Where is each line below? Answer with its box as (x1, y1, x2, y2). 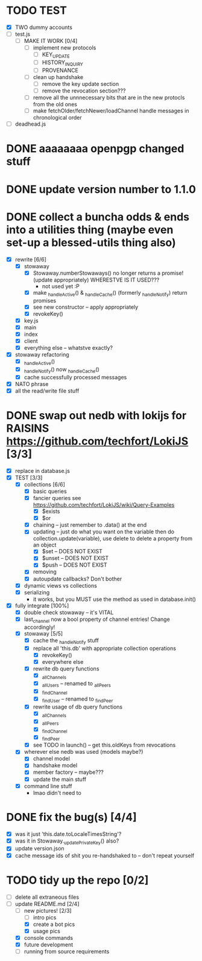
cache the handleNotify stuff (33, 637, 99, 645)
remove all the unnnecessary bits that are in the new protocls (33, 94, 185, 101)
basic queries (33, 487, 68, 495)
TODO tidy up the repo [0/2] (6, 873, 149, 887)
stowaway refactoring (14, 351, 69, 358)
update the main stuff (33, 776, 86, 783)
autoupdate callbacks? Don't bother (33, 575, 122, 582)
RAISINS (6, 421, 49, 435)
